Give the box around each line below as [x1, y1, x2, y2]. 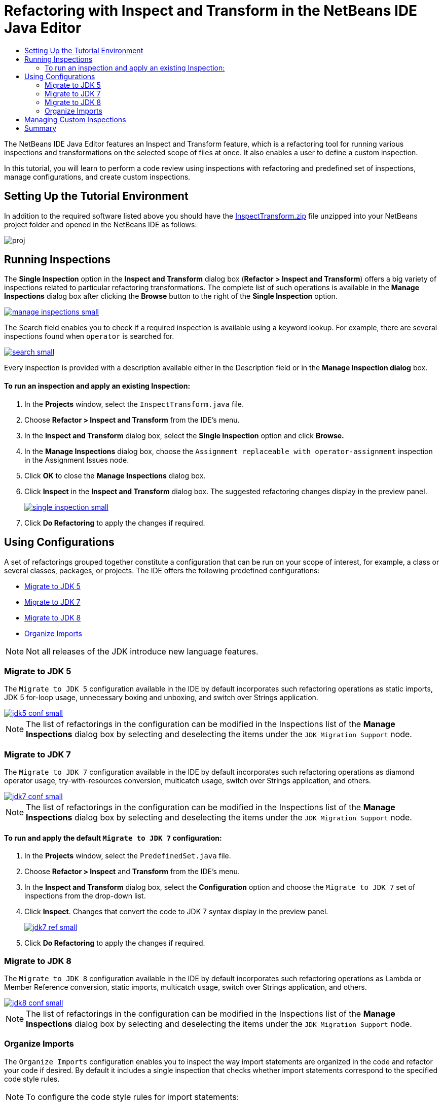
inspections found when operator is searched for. [4, 332, 174, 341]
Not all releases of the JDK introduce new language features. [26, 646, 259, 656]
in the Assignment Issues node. [24, 455, 129, 464]
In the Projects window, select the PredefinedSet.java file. [24, 851, 231, 860]
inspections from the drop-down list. [24, 891, 146, 901]
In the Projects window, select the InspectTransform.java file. [24, 399, 244, 408]
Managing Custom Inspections [24, 115, 126, 124]
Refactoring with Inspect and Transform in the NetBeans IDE [4, 2, 418, 19]
